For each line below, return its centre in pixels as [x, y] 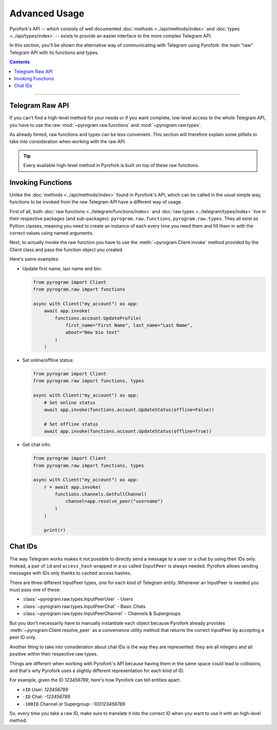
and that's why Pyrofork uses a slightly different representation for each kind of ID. [97, 671]
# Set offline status [71, 424]
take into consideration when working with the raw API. [68, 142]
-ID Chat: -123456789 [46, 697]
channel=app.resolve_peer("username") [114, 501]
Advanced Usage [47, 13]
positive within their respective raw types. [54, 654]
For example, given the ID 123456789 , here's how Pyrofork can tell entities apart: [95, 680]
